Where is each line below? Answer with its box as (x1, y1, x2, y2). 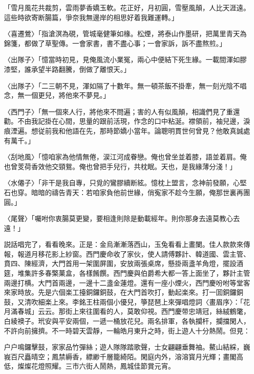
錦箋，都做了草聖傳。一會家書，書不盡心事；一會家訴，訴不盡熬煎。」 (4, 38, 226, 48)
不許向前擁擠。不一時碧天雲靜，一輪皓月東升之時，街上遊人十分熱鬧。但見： (4, 325, 250, 335)
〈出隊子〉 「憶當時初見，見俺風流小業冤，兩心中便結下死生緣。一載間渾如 (4, 54, 240, 65)
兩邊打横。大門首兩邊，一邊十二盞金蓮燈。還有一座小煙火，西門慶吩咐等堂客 (4, 277, 250, 287)
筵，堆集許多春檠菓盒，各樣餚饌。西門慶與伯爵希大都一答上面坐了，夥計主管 (4, 268, 250, 278)
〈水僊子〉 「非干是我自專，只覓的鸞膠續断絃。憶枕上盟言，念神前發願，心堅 (4, 177, 247, 188)
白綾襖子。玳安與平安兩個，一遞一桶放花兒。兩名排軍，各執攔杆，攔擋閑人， (4, 316, 250, 326)
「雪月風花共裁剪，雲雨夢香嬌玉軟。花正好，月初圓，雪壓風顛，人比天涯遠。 (4, 2, 250, 12)
